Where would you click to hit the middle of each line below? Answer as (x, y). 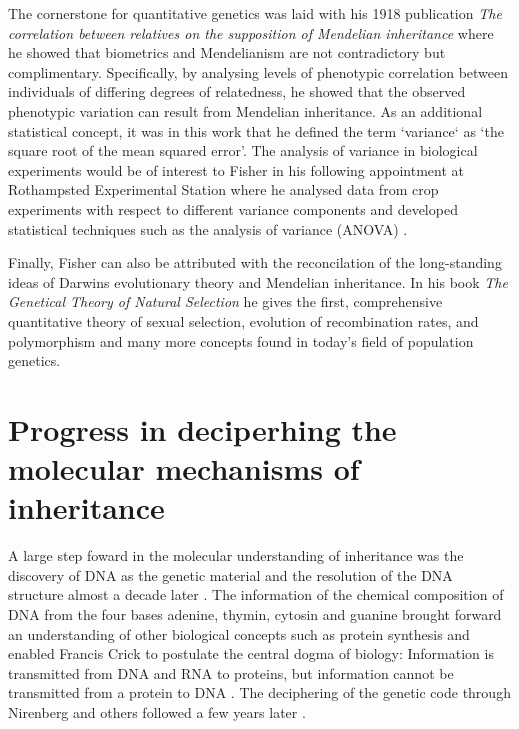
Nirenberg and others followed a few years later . (157, 711)
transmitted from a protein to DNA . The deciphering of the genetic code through (259, 692)
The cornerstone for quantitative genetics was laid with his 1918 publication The (255, 13)
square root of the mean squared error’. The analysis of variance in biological (243, 150)
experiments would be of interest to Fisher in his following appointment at (236, 169)
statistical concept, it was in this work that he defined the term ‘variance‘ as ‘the (256, 130)
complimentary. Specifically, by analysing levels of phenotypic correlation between (258, 71)
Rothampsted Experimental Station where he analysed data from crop (223, 189)
